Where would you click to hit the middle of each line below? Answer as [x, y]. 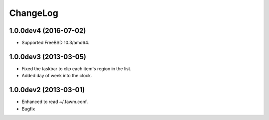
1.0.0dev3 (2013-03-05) [48, 57]
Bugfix [28, 109]
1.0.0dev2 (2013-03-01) [47, 90]
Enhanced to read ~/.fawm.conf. [55, 102]
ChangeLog [34, 13]
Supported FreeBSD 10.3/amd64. [56, 43]
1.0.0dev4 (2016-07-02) [48, 31]
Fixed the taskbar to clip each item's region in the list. [76, 68]
